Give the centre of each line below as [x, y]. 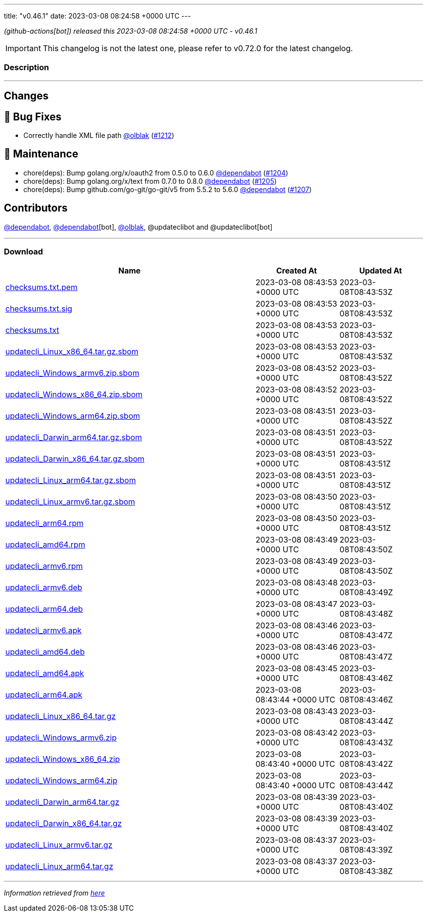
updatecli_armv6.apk [44, 631]
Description [27, 68]
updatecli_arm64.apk [44, 695]
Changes [26, 96]
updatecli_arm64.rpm [45, 523]
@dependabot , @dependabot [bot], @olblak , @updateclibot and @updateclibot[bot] [138, 227]
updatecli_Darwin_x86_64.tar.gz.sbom [75, 459]
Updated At [380, 271]
